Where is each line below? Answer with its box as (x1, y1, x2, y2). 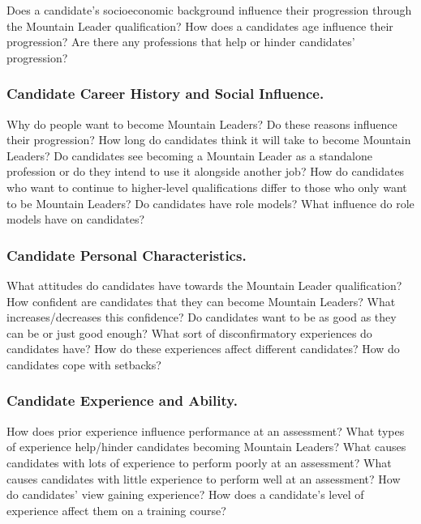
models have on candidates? (6, 211, 145, 228)
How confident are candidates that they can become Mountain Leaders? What (6, 292, 396, 309)
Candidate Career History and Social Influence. (6, 83, 324, 104)
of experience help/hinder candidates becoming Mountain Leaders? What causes (6, 438, 406, 455)
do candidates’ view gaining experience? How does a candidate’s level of (6, 486, 364, 503)
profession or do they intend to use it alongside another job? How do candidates (6, 163, 405, 180)
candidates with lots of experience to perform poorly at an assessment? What (6, 454, 392, 471)
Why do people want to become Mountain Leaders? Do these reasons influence (6, 115, 397, 132)
